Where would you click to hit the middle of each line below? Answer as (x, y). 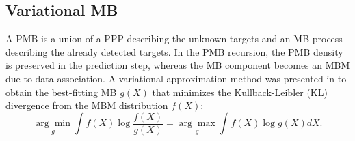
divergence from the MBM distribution (87, 105)
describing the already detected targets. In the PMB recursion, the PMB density (174, 51)
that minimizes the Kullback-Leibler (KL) (240, 92)
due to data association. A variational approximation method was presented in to (176, 78)
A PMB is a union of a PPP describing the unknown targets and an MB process (174, 38)
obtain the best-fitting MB (61, 92)
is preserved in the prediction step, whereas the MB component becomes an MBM (178, 65)
